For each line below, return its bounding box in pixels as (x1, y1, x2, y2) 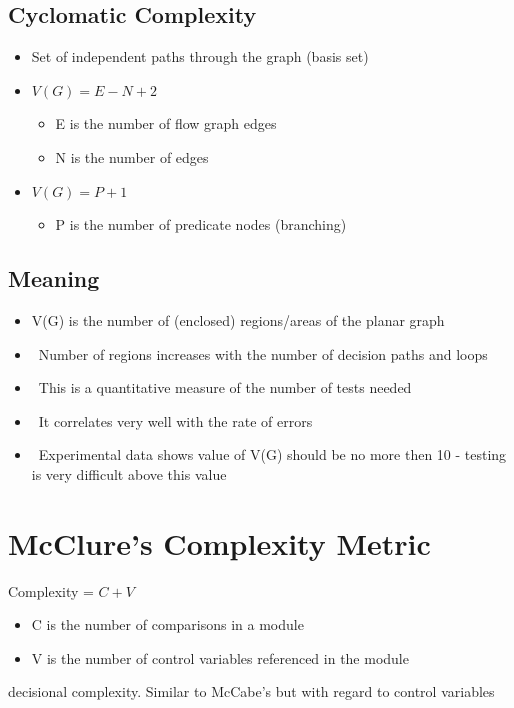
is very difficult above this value (31, 463, 227, 484)
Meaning (8, 263, 100, 294)
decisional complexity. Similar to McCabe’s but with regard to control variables (8, 681, 495, 702)
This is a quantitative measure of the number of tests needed (38, 377, 412, 398)
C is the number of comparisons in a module (31, 614, 304, 635)
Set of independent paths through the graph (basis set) (31, 46, 369, 67)
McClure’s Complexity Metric (8, 522, 431, 563)
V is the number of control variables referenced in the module (31, 647, 409, 668)
